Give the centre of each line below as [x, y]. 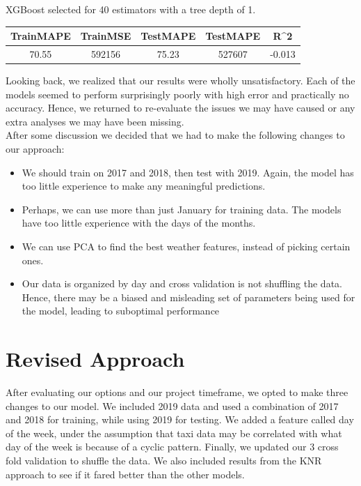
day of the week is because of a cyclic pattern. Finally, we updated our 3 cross [172, 447]
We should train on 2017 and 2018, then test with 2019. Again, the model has [188, 172]
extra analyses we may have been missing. [95, 121]
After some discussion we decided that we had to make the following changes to [175, 135]
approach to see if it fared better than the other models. [125, 474]
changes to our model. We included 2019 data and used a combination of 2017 [172, 405]
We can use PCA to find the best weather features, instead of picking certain [186, 246]
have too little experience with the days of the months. [139, 223]
